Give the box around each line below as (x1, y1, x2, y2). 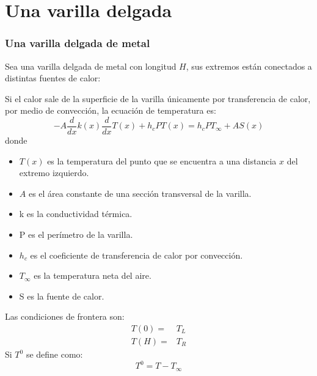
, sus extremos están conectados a (186, 59, 312, 72)
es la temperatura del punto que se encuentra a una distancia (47, 154, 277, 167)
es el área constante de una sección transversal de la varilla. (28, 186, 252, 199)
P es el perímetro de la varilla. (19, 228, 133, 240)
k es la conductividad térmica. (19, 207, 133, 220)
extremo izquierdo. (19, 166, 89, 179)
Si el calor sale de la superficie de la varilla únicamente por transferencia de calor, (5, 92, 311, 105)
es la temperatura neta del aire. (34, 269, 151, 282)
